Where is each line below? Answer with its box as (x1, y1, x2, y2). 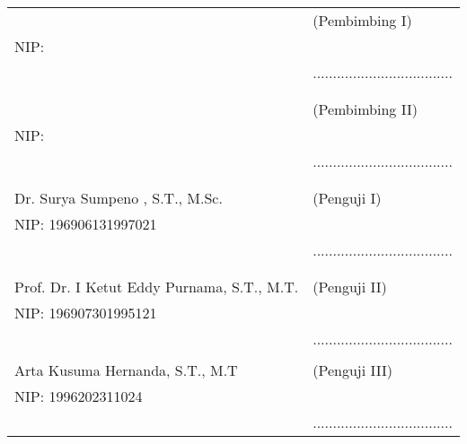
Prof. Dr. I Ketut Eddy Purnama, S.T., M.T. (14, 276, 299, 297)
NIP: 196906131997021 (14, 213, 157, 234)
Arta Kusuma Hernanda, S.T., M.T (14, 360, 238, 380)
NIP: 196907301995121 (14, 302, 157, 323)
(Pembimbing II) (313, 99, 418, 119)
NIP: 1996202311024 (14, 386, 143, 406)
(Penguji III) (313, 360, 392, 380)
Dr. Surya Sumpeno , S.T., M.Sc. (14, 187, 223, 208)
